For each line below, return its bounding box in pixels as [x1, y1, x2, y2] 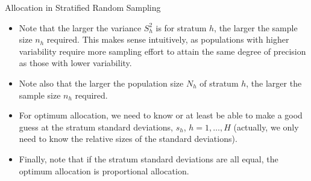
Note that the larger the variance [19, 21, 142, 34]
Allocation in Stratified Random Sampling [5, 1, 161, 13]
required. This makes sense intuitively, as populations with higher [46, 33, 289, 46]
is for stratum [155, 21, 207, 34]
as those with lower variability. [19, 57, 132, 69]
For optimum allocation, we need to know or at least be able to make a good [19, 109, 303, 121]
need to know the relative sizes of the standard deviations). [19, 132, 237, 145]
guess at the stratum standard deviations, [19, 120, 173, 133]
